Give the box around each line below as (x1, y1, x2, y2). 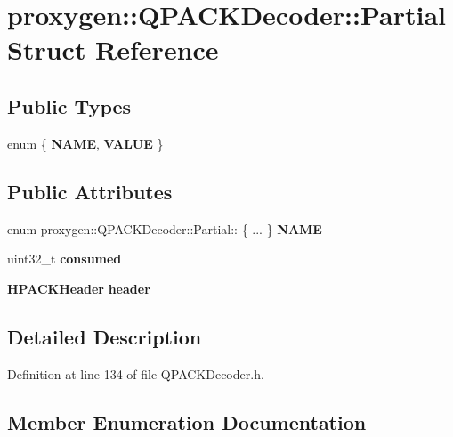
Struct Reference (7, 31, 219, 68)
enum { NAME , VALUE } (7, 134, 164, 152)
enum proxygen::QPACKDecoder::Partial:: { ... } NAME (7, 219, 322, 238)
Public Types (7, 92, 132, 119)
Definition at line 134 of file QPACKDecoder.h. (7, 364, 264, 383)
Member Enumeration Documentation (7, 408, 367, 435)
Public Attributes (7, 177, 173, 205)
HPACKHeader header (7, 279, 150, 297)
